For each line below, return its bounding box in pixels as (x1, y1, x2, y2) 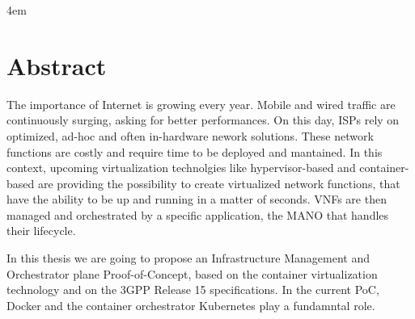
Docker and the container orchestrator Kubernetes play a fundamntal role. (6, 296, 375, 313)
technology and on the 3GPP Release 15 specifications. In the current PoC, (6, 281, 379, 298)
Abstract (6, 48, 107, 82)
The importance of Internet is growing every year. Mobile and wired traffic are (6, 95, 396, 112)
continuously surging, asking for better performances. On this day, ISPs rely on (6, 111, 400, 128)
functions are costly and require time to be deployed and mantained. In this (6, 143, 383, 160)
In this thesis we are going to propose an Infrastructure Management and (6, 250, 370, 267)
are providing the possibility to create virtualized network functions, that (37, 174, 400, 191)
